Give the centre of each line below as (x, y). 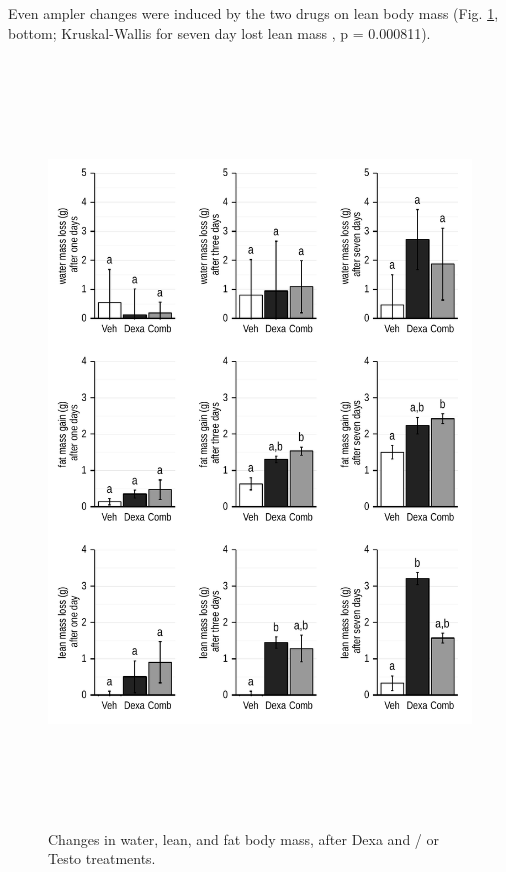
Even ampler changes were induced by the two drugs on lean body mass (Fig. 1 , (253, 13)
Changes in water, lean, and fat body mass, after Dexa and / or (243, 838)
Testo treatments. (102, 858)
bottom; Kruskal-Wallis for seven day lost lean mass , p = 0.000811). (219, 32)
